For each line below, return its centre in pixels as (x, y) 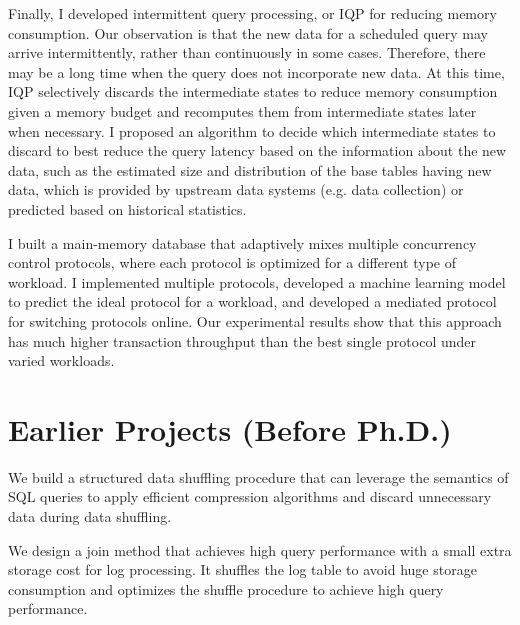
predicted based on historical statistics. (127, 208)
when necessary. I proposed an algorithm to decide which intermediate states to (252, 130)
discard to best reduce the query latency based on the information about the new (257, 150)
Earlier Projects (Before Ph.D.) (230, 428)
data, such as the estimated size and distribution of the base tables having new (250, 169)
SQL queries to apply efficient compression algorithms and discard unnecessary (250, 496)
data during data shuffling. (90, 516)
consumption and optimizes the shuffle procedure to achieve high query (226, 588)
